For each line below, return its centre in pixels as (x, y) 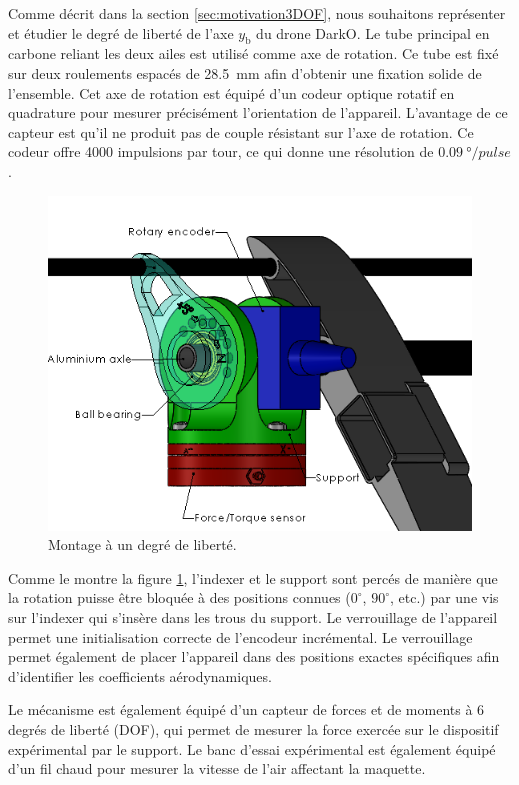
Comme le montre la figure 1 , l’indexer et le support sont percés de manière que (253, 577)
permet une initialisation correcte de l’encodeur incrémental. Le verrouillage (240, 636)
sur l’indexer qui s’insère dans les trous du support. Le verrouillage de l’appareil (253, 616)
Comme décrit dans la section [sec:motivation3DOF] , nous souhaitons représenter (257, 13)
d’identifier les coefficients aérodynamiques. (140, 675)
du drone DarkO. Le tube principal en (373, 32)
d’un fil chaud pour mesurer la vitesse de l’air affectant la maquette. (217, 768)
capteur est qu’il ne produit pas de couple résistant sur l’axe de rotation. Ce (241, 131)
